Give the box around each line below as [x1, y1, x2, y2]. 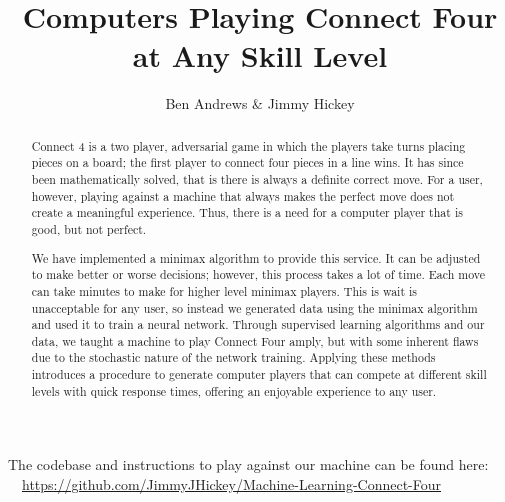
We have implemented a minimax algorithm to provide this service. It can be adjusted [31, 249, 481, 266]
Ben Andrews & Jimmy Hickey [165, 93, 355, 114]
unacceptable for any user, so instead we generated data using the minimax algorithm [31, 299, 478, 316]
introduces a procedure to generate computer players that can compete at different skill [31, 366, 487, 383]
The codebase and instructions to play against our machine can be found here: [8, 454, 489, 475]
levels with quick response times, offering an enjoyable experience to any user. [31, 382, 437, 399]
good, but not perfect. [31, 220, 147, 237]
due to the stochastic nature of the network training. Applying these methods [31, 349, 436, 366]
